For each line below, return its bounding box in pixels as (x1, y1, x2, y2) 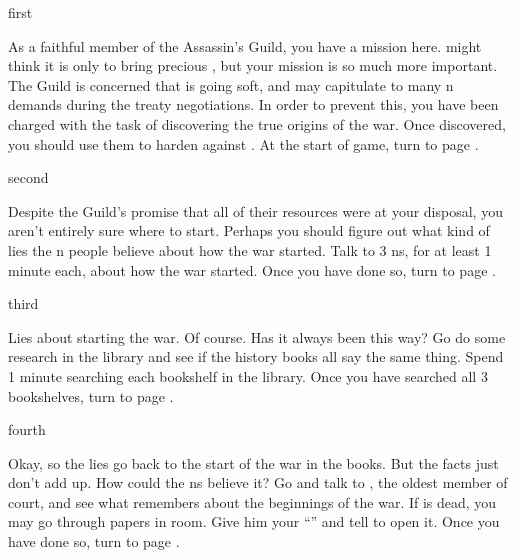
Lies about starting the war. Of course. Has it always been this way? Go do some (8, 326, 506, 347)
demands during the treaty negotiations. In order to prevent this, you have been (8, 94, 499, 115)
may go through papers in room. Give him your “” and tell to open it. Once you (8, 511, 500, 532)
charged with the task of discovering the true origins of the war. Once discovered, (8, 113, 506, 134)
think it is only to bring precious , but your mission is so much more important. (8, 55, 498, 76)
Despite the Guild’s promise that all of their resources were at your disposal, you (8, 200, 503, 221)
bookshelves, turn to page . (8, 385, 174, 406)
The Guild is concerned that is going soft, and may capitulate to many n (8, 74, 454, 95)
